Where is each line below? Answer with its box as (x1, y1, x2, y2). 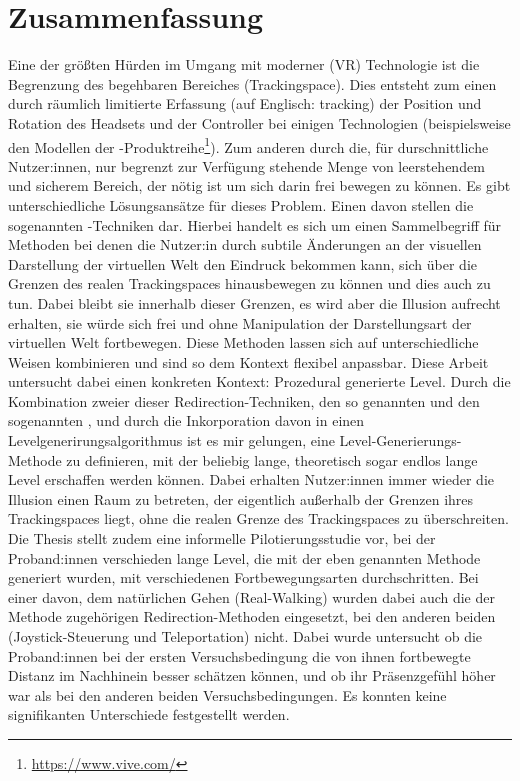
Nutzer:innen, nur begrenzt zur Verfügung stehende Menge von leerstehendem (8, 155, 485, 176)
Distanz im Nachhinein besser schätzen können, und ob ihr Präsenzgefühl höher (8, 665, 496, 686)
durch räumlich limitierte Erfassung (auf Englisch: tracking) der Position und (8, 93, 482, 114)
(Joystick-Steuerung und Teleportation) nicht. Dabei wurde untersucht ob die (8, 626, 483, 646)
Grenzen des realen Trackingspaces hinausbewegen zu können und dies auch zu (8, 273, 491, 294)
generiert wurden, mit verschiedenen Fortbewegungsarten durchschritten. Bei (8, 567, 479, 588)
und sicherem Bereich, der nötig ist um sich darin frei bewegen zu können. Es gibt (8, 175, 511, 196)
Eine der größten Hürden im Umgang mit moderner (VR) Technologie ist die (8, 54, 480, 75)
